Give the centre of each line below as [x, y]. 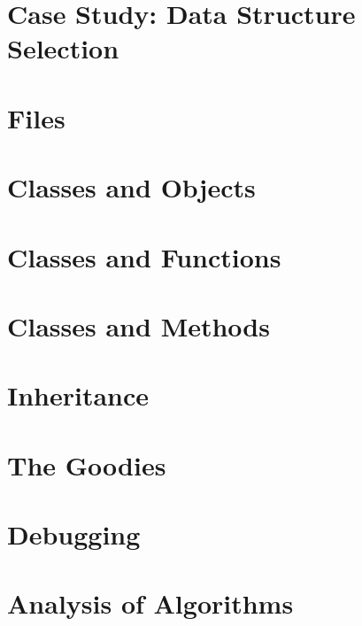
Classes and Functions [144, 256]
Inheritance [78, 395]
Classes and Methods [139, 325]
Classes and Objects [131, 187]
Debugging [74, 534]
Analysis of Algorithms [150, 603]
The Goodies [87, 464]
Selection [63, 48]
